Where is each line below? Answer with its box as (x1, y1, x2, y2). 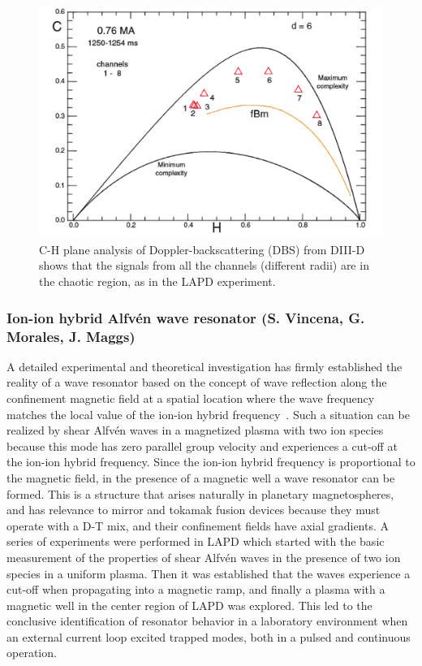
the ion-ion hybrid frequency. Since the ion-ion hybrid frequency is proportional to (6, 453, 416, 470)
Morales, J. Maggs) (6, 326, 136, 346)
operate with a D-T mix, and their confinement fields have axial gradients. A (6, 517, 390, 534)
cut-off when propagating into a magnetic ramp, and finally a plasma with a (6, 581, 385, 598)
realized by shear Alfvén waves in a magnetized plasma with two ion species (6, 422, 384, 439)
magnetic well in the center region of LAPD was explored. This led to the (6, 596, 372, 613)
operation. (6, 644, 57, 661)
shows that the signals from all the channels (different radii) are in (39, 257, 369, 274)
